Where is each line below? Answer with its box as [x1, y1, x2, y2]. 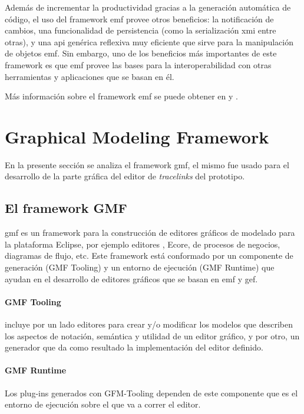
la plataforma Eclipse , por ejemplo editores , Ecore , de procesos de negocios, [5, 238, 280, 250]
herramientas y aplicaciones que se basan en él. [5, 70, 174, 82]
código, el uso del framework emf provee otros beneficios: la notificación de [5, 12, 274, 25]
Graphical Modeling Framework [5, 124, 269, 148]
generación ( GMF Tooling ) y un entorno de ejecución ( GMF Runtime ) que [5, 261, 275, 273]
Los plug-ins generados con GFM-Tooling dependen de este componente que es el [5, 386, 298, 399]
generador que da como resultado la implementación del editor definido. [5, 341, 263, 353]
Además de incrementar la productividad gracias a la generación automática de [5, 1, 291, 13]
